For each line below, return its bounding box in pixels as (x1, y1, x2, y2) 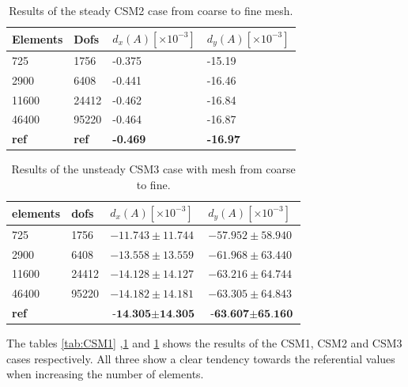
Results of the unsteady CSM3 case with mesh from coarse (11, 161, 296, 177)
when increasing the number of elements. (6, 366, 204, 382)
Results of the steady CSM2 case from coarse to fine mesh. (9, 2, 293, 18)
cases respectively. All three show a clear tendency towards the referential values (6, 350, 395, 366)
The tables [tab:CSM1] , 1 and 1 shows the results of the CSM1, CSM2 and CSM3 (6, 335, 402, 351)
